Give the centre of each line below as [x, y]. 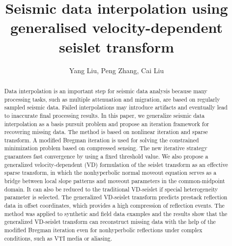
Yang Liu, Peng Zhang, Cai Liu [116, 70]
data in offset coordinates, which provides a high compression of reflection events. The [114, 205]
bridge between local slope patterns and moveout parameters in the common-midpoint [115, 181]
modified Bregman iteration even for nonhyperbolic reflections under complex [103, 230]
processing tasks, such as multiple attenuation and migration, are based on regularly [112, 99]
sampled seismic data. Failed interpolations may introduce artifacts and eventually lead [116, 107]
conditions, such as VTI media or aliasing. [58, 238]
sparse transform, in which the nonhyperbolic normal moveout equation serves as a [110, 173]
